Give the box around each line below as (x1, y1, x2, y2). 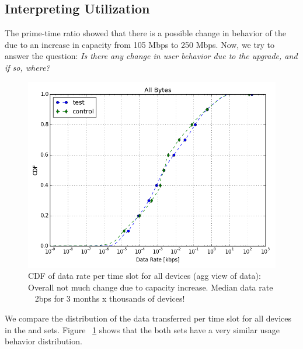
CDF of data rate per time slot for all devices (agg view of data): (28, 269, 261, 282)
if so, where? (5, 61, 50, 73)
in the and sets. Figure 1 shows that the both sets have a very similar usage (5, 323, 280, 336)
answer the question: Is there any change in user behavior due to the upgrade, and (5, 50, 298, 62)
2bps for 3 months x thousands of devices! (34, 292, 185, 305)
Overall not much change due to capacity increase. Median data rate (28, 281, 273, 293)
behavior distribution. (5, 335, 82, 347)
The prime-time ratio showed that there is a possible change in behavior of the (5, 27, 286, 39)
